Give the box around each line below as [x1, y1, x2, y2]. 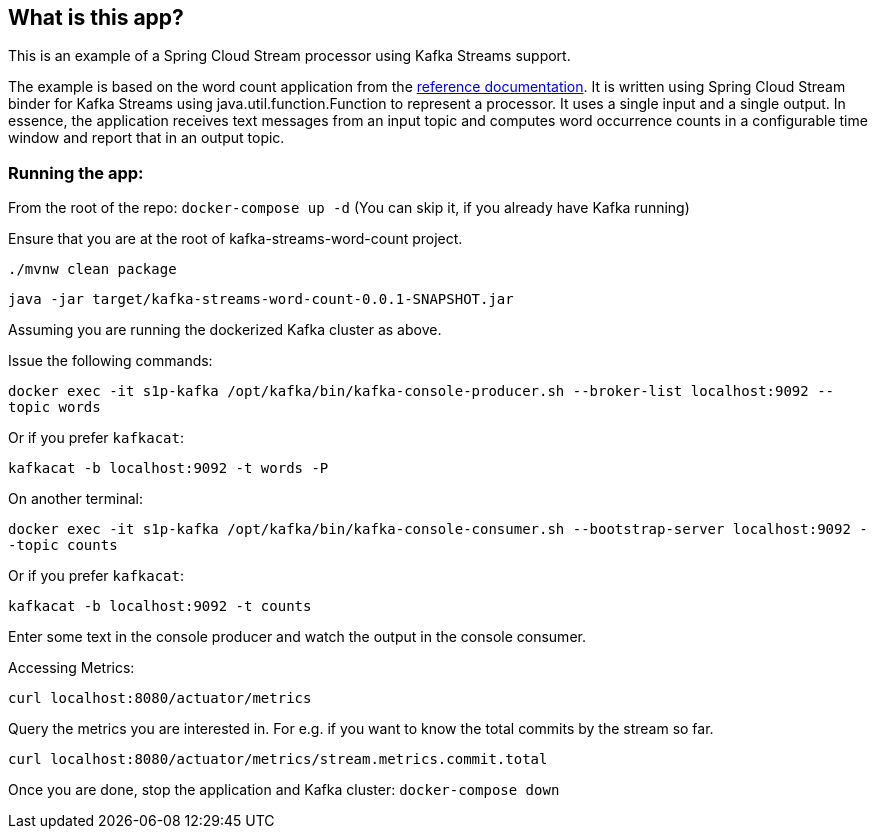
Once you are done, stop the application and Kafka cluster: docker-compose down [8, 781, 560, 799]
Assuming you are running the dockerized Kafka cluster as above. [8, 321, 442, 339]
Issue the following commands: [8, 352, 213, 370]
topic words [8, 399, 101, 416]
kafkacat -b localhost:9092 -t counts [8, 598, 312, 615]
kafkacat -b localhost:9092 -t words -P [8, 460, 329, 477]
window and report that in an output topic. [8, 129, 285, 147]
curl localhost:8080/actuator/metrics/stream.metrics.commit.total [8, 751, 548, 768]
